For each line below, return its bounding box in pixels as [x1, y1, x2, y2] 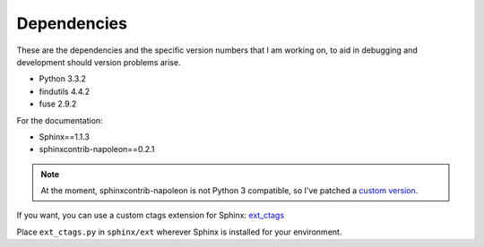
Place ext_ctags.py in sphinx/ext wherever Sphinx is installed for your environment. [16, 226, 342, 237]
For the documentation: [16, 115, 103, 125]
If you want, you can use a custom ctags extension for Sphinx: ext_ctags [16, 210, 285, 221]
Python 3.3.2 [39, 73, 87, 84]
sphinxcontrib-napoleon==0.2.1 [39, 144, 155, 155]
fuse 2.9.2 [39, 98, 77, 109]
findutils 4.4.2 [39, 86, 91, 97]
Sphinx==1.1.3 [39, 131, 90, 142]
